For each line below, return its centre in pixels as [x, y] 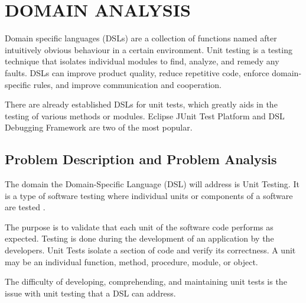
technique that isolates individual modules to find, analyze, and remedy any [142, 61]
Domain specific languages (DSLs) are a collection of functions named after [141, 38]
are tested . [25, 207]
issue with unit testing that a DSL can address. [90, 293]
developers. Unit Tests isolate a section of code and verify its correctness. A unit [150, 250]
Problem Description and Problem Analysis [141, 159]
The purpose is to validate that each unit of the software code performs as [139, 227]
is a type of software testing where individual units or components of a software [149, 195]
